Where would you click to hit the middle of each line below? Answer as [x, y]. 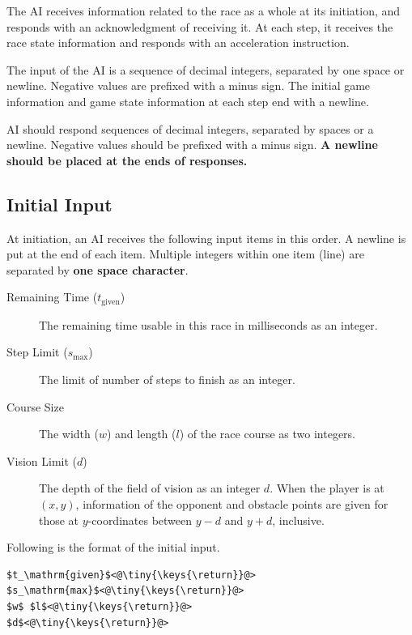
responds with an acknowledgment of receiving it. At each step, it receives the [200, 26]
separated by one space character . [98, 269]
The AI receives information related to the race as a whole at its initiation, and [204, 11]
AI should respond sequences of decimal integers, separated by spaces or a [190, 128]
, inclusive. [298, 520]
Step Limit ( [37, 352]
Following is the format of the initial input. [113, 547]
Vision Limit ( [42, 460]
